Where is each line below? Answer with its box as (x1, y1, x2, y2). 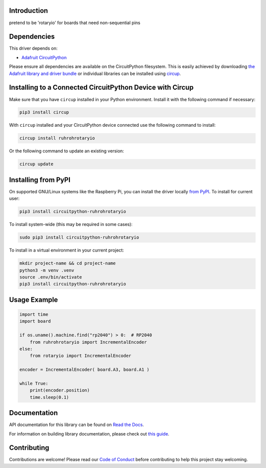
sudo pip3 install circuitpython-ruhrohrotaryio (19, 235, 139, 240)
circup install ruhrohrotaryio (19, 136, 96, 141)
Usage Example (9, 295, 58, 304)
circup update (19, 161, 54, 167)
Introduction (9, 6, 48, 15)
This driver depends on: (9, 45, 58, 51)
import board (19, 319, 51, 324)
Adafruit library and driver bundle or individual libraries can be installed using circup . (9, 71, 181, 76)
